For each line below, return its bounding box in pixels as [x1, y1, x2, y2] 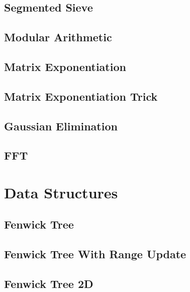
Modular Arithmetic [4, 29, 112, 45]
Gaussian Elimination [4, 118, 118, 133]
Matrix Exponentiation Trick [4, 88, 158, 104]
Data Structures [4, 182, 118, 202]
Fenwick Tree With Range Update [4, 246, 186, 262]
